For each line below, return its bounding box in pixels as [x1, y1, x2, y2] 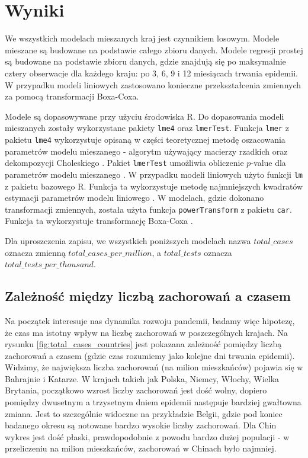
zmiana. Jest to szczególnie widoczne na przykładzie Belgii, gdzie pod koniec [5, 407, 283, 419]
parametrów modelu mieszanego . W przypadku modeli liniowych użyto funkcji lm [5, 168, 303, 180]
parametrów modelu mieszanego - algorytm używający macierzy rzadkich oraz [5, 145, 288, 157]
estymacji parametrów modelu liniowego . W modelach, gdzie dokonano [5, 191, 264, 204]
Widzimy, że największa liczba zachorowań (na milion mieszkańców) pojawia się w [5, 361, 303, 373]
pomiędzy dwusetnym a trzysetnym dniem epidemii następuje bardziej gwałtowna [5, 396, 301, 408]
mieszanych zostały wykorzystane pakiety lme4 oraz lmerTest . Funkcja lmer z [5, 121, 289, 134]
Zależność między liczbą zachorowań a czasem [5, 287, 291, 305]
